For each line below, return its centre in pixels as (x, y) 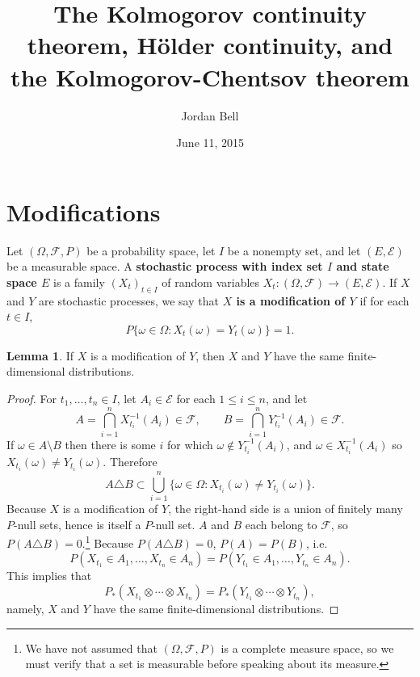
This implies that (49, 576)
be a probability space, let (151, 250)
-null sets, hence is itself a (78, 524)
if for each (384, 300)
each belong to (281, 524)
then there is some (110, 444)
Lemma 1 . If (40, 355)
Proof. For (32, 398)
